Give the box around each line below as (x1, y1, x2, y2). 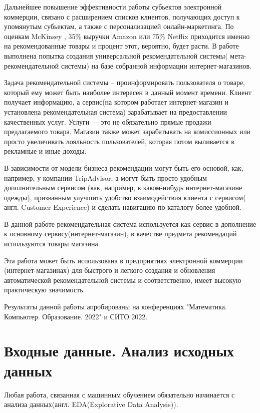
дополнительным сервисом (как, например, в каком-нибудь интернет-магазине (4, 182, 242, 193)
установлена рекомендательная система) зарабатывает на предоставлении (4, 106, 227, 117)
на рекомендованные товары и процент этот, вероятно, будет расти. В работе (4, 41, 239, 51)
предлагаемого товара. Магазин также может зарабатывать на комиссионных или (4, 126, 251, 137)
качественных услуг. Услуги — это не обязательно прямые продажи (4, 116, 211, 127)
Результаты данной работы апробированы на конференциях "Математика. (4, 301, 227, 312)
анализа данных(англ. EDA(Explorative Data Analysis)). (4, 399, 178, 409)
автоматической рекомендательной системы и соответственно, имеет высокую (4, 274, 241, 285)
